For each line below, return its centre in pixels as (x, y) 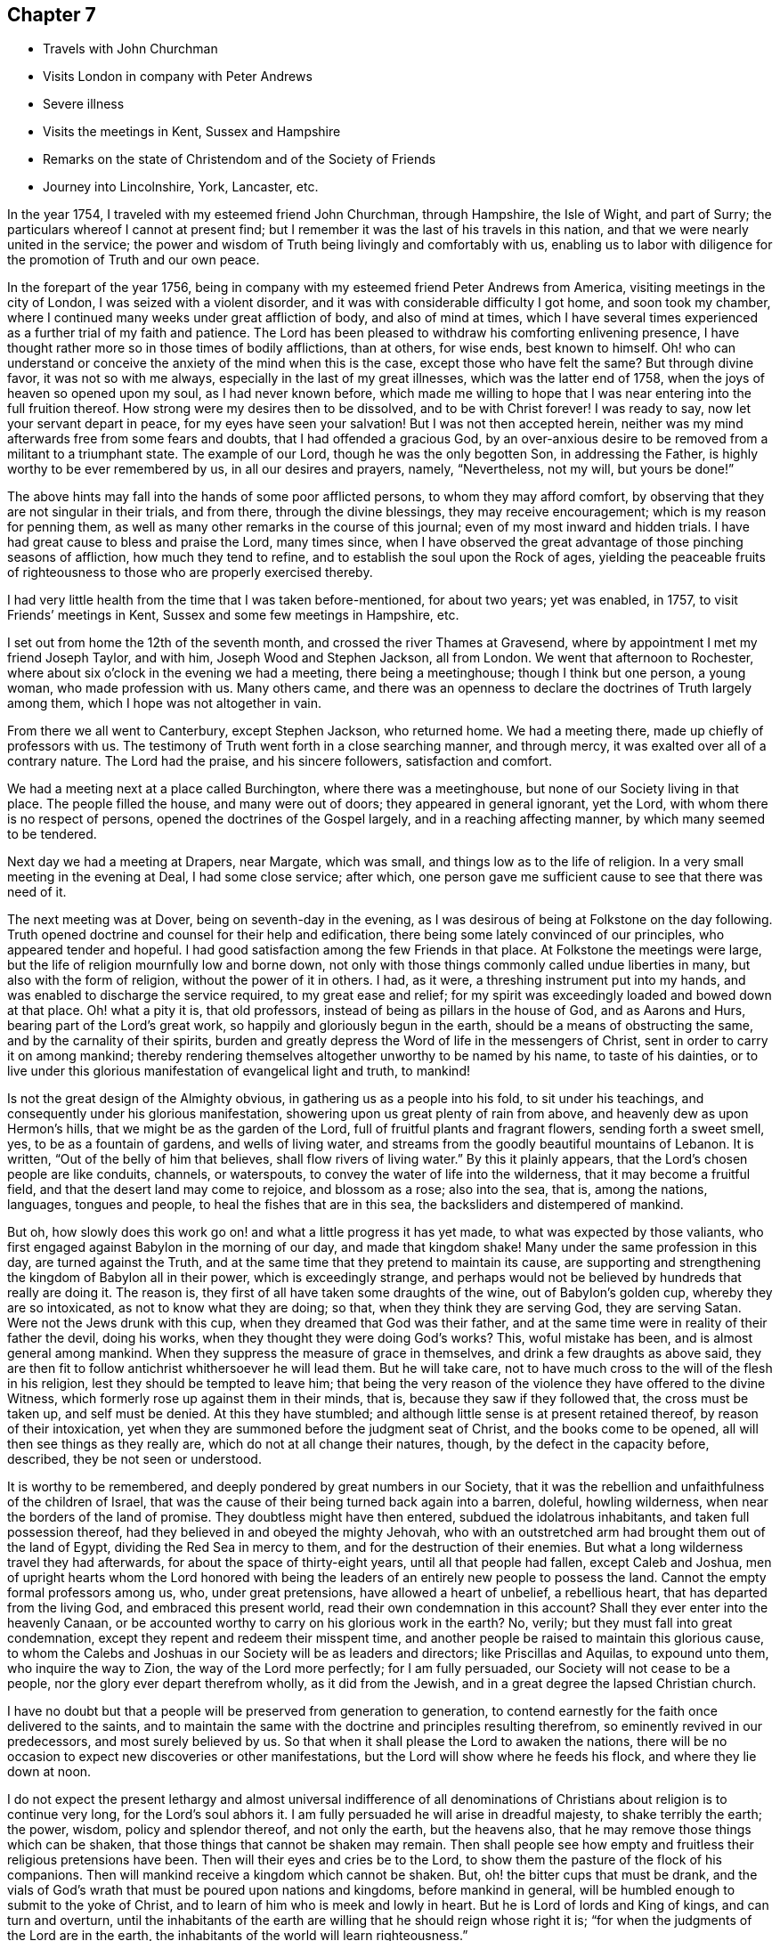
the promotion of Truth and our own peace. (134, 260)
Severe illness (84, 104)
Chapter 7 (52, 15)
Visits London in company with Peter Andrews (178, 77)
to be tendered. (52, 834)
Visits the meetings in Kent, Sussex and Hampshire (192, 132)
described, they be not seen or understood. (134, 1459)
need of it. (37, 892)
